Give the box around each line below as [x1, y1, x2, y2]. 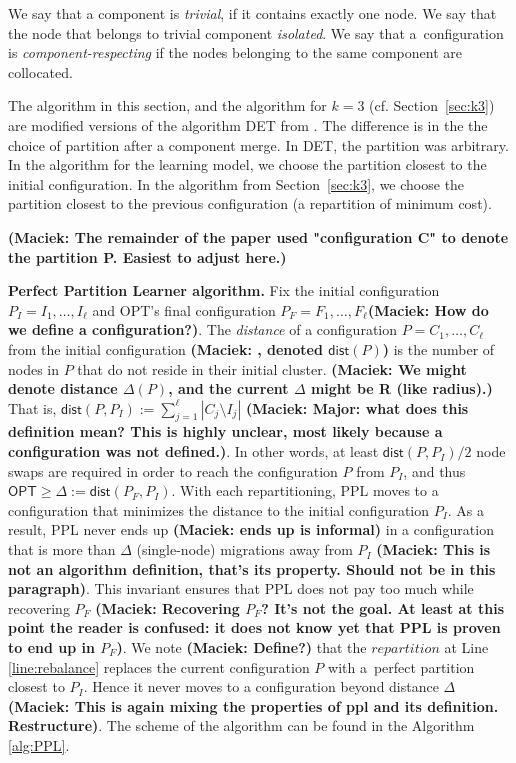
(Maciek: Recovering [95, 597, 240, 618]
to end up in [8, 637, 95, 658]
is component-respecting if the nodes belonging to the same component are [8, 42, 462, 63]
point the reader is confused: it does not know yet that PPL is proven [8, 617, 501, 638]
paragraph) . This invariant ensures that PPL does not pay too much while [8, 578, 474, 599]
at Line [444, 637, 489, 658]
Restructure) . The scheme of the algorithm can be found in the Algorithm [8, 715, 475, 736]
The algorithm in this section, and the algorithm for [8, 95, 327, 116]
